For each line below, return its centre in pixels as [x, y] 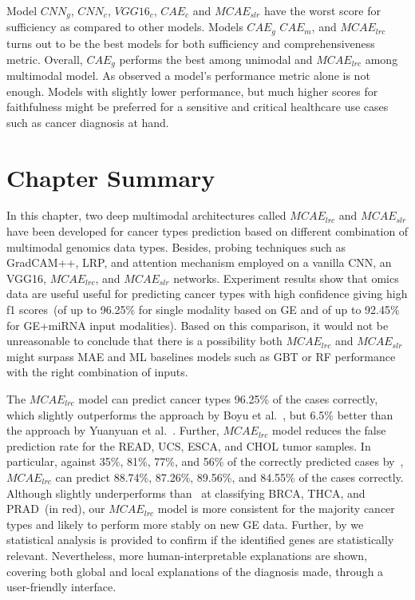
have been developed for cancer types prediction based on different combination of [207, 231]
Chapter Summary [111, 177]
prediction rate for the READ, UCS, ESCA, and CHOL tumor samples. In [189, 445]
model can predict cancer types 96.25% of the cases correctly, [228, 398]
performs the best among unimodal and [216, 59]
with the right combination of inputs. [97, 372]
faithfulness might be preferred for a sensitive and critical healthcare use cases [198, 107]
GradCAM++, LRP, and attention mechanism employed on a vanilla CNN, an [199, 262]
